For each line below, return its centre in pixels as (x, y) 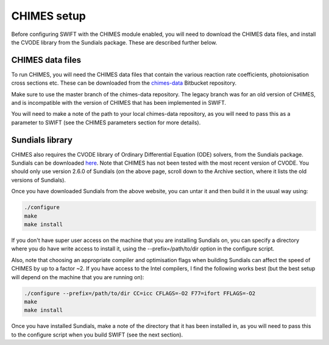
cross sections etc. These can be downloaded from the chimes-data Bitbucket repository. (124, 83)
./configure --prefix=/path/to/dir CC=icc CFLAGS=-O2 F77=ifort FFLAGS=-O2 (140, 293)
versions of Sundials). (39, 180)
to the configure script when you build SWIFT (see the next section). (97, 335)
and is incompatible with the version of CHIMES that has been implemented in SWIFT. (119, 103)
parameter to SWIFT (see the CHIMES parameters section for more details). (106, 123)
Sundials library (42, 140)
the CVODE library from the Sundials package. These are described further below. (114, 42)
